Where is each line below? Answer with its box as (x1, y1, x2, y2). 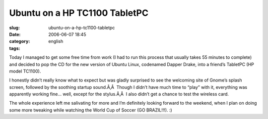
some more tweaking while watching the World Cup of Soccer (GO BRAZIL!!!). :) (9, 107, 172, 113)
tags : (9, 45, 20, 51)
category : (9, 39, 30, 44)
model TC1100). (9, 68, 41, 74)
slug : (9, 25, 20, 31)
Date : (9, 31, 21, 37)
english (48, 39, 64, 44)
